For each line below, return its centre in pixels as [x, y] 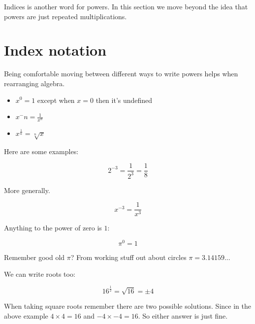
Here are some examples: [41, 151]
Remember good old [34, 257]
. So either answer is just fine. [183, 315]
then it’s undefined [124, 100]
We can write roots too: [40, 274]
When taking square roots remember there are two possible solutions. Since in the [127, 306]
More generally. [27, 190]
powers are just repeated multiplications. [65, 16]
